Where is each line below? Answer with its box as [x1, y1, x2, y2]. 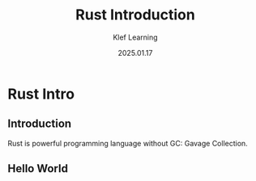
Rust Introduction [75, 6, 195, 24]
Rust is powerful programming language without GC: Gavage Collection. [7, 138, 248, 148]
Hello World [7, 162, 68, 175]
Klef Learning [112, 32, 159, 42]
